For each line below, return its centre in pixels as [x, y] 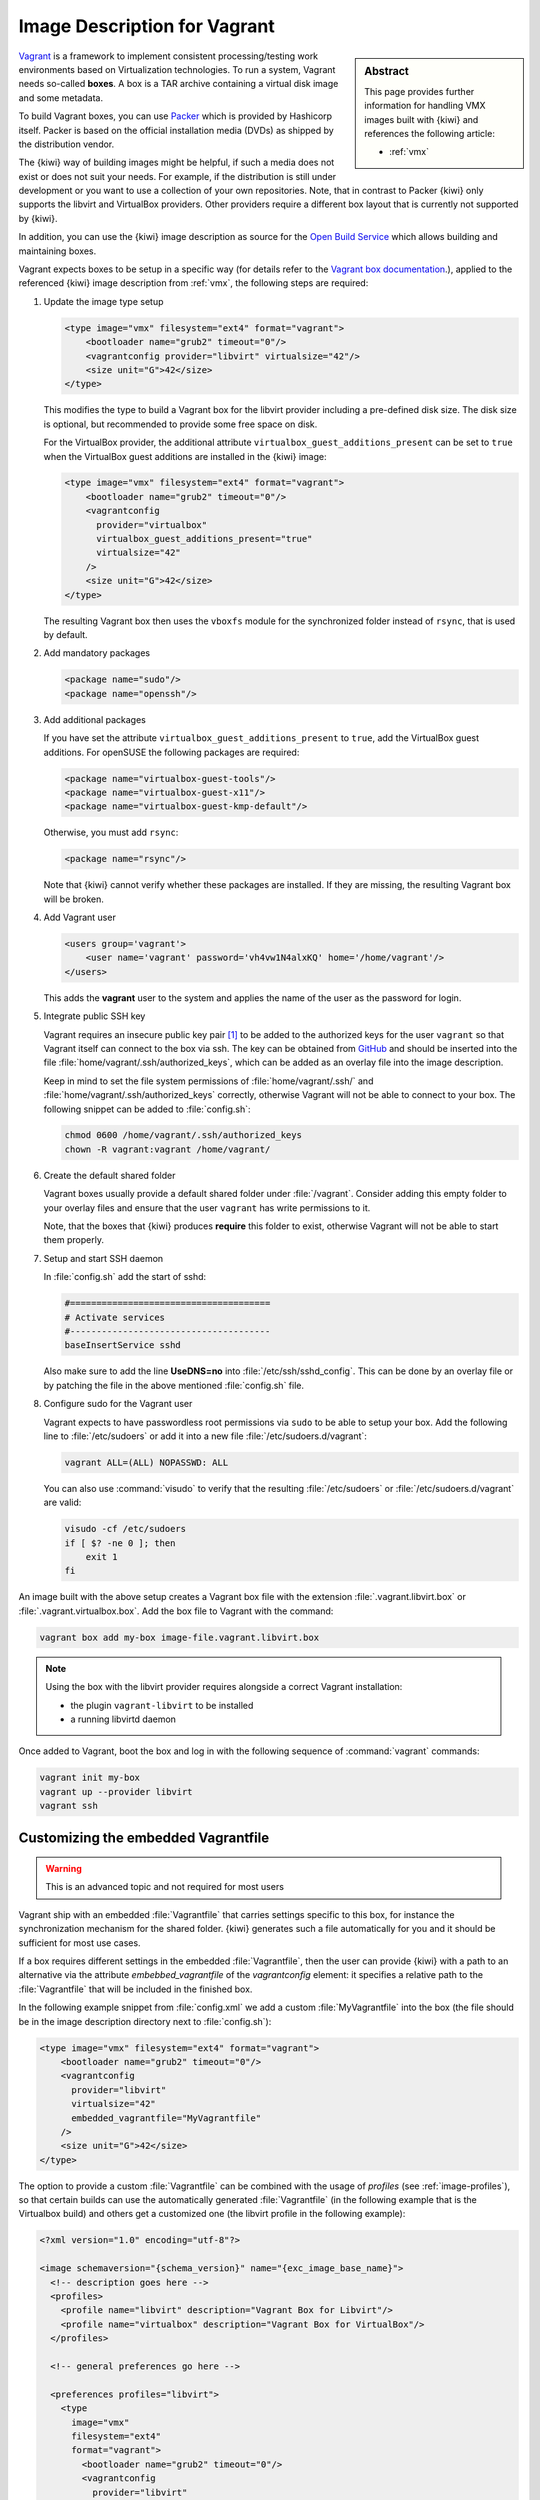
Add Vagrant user [80, 917]
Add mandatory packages [96, 653]
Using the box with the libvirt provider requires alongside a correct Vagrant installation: [224, 1687]
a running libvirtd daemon [123, 1719]
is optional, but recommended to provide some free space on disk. [180, 424]
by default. [66, 634]
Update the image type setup [103, 301]
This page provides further [419, 91]
